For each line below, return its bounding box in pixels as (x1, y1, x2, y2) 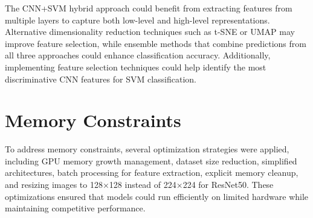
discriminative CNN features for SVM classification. (5, 72, 196, 85)
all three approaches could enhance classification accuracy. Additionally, (5, 49, 271, 61)
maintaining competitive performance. (5, 202, 146, 214)
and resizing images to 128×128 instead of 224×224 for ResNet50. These (5, 178, 274, 191)
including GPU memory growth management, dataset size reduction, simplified (5, 154, 297, 167)
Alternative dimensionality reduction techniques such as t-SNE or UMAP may (5, 25, 295, 38)
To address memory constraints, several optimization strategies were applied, (5, 143, 289, 155)
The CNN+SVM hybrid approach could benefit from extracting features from (5, 2, 292, 14)
